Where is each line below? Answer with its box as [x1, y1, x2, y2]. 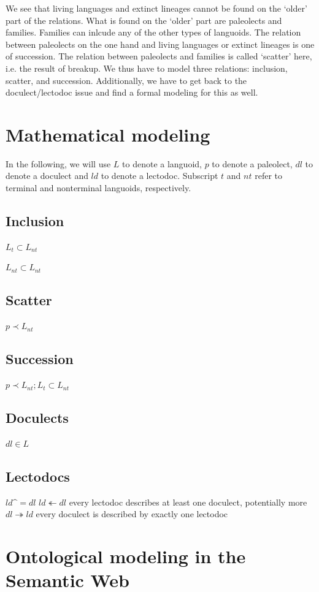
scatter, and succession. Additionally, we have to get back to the [6, 74, 247, 86]
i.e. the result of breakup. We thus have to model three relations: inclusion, [6, 61, 288, 74]
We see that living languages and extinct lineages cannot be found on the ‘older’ [6, 2, 307, 14]
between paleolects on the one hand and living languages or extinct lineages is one [6, 37, 315, 50]
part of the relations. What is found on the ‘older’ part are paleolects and [6, 13, 282, 26]
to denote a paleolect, [212, 157, 293, 170]
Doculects [6, 408, 69, 427]
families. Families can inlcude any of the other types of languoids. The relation [6, 26, 301, 39]
